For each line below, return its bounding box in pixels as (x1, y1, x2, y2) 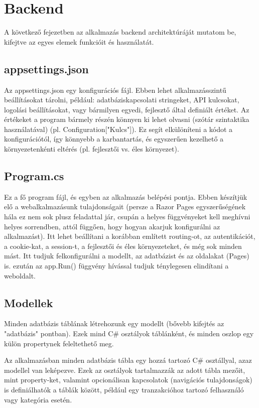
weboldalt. (4, 270, 36, 281)
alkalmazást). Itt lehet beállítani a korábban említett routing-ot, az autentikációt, (4, 231, 255, 241)
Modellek (4, 295, 53, 310)
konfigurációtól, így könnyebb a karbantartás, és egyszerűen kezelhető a (4, 133, 224, 144)
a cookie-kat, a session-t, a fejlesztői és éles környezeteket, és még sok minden (4, 240, 242, 251)
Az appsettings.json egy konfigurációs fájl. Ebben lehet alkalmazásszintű (4, 84, 226, 95)
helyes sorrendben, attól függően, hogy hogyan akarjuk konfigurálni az (4, 221, 220, 231)
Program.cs (4, 168, 64, 184)
